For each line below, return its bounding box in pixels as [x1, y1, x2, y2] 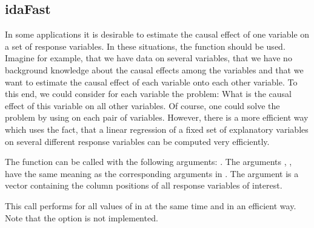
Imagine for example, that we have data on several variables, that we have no [5, 52, 292, 64]
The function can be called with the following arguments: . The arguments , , [5, 155, 292, 168]
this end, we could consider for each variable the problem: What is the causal [5, 87, 292, 100]
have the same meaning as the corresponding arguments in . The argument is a [5, 167, 299, 179]
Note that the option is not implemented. [5, 211, 158, 224]
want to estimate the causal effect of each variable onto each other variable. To [5, 75, 298, 88]
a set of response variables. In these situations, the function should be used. [5, 39, 286, 52]
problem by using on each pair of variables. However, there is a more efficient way [5, 111, 309, 124]
